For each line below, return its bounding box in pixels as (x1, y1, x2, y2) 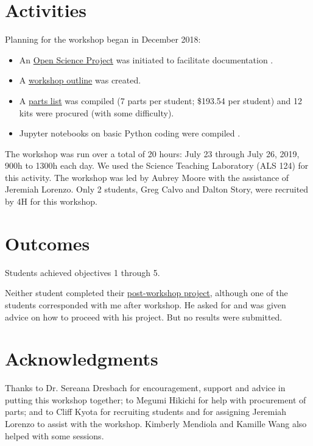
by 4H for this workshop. (5, 195, 97, 208)
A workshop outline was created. (19, 74, 141, 87)
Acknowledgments (5, 346, 158, 371)
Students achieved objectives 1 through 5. (5, 266, 160, 278)
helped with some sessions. (5, 429, 104, 442)
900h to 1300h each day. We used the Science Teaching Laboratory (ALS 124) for (5, 159, 309, 172)
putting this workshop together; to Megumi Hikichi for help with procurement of (5, 393, 306, 406)
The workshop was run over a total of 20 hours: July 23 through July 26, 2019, (5, 147, 300, 160)
